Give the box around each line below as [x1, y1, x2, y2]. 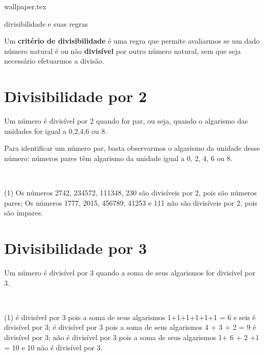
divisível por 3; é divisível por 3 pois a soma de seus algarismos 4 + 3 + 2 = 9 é [4, 322, 256, 332]
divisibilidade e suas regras [4, 18, 88, 29]
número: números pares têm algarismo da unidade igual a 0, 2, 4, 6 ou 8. [4, 152, 233, 163]
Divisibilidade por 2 [4, 86, 147, 107]
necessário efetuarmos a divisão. [4, 55, 104, 66]
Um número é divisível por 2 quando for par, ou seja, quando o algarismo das [4, 115, 248, 126]
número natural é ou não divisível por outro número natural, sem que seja [4, 45, 241, 56]
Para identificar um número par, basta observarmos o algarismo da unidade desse [4, 143, 260, 153]
